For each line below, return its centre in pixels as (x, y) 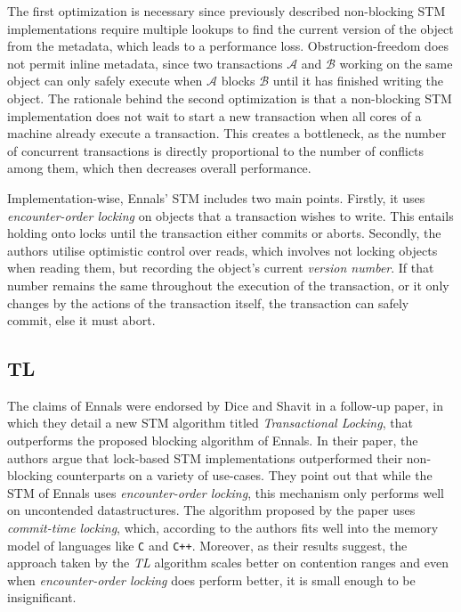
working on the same (396, 63)
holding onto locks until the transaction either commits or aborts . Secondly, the (224, 233)
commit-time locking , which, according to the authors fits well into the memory (223, 528)
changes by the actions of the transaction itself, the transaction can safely (208, 302)
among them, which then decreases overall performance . (159, 168)
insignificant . (42, 597)
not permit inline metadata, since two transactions (145, 63)
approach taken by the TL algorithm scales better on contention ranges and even (228, 563)
